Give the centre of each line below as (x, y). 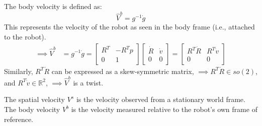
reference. (19, 119)
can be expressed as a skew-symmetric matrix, (123, 71)
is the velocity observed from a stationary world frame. (161, 99)
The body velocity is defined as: (53, 6)
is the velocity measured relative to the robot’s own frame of (164, 109)
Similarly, (19, 71)
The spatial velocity (35, 99)
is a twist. (88, 82)
